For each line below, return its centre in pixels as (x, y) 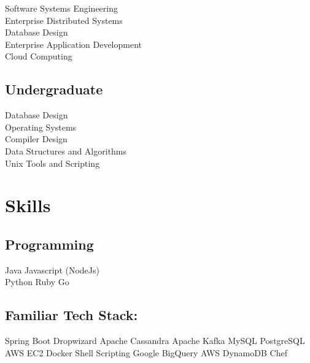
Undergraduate (54, 89)
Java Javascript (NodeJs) (52, 269)
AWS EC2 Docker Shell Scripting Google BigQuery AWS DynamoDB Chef (146, 352)
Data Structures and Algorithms (66, 151)
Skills (28, 205)
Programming (49, 244)
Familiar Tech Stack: (72, 315)
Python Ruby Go (37, 282)
